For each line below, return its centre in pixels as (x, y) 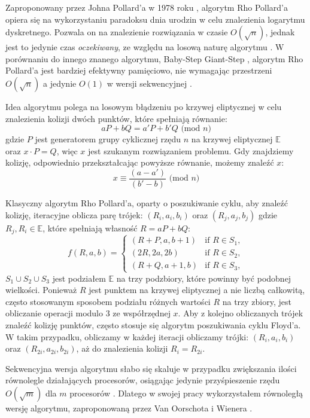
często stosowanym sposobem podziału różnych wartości (108, 301)
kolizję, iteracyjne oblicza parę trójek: (74, 214)
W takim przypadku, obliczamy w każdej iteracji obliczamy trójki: (127, 336)
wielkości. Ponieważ (41, 290)
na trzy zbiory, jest (257, 301)
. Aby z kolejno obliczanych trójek (241, 313)
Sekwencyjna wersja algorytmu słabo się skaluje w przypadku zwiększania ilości (151, 368)
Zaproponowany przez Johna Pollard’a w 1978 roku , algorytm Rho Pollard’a (147, 7)
